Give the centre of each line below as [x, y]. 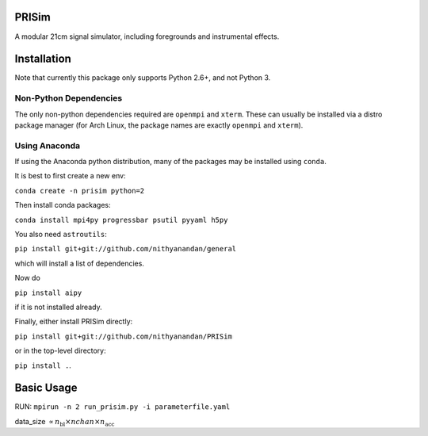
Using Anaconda [48, 145]
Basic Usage [46, 388]
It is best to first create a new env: [70, 176]
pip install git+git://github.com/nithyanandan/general [126, 249]
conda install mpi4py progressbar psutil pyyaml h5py [121, 220]
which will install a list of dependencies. [79, 263]
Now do [28, 278]
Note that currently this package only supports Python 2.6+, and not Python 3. [143, 78]
